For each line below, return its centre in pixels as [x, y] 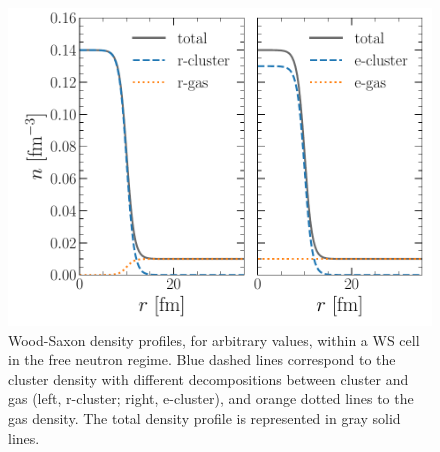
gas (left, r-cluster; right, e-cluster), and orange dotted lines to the [211, 398]
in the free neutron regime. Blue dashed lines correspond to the [202, 359]
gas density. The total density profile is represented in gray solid [204, 417]
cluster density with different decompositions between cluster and [208, 378]
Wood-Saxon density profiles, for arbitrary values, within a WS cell [214, 339]
